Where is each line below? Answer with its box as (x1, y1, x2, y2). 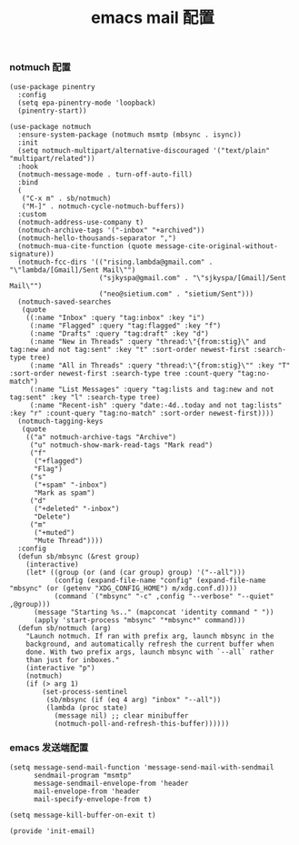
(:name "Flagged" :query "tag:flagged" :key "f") (29, 321, 222, 330)
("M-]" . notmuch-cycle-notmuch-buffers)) (21, 201, 184, 211)
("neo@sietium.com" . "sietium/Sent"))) (98, 289, 254, 298)
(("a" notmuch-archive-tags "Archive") (25, 432, 177, 441)
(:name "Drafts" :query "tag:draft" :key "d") (29, 328, 209, 338)
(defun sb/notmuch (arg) (17, 623, 112, 632)
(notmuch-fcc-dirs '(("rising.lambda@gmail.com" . (17, 257, 214, 267)
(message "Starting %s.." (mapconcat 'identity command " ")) (33, 608, 274, 617)
